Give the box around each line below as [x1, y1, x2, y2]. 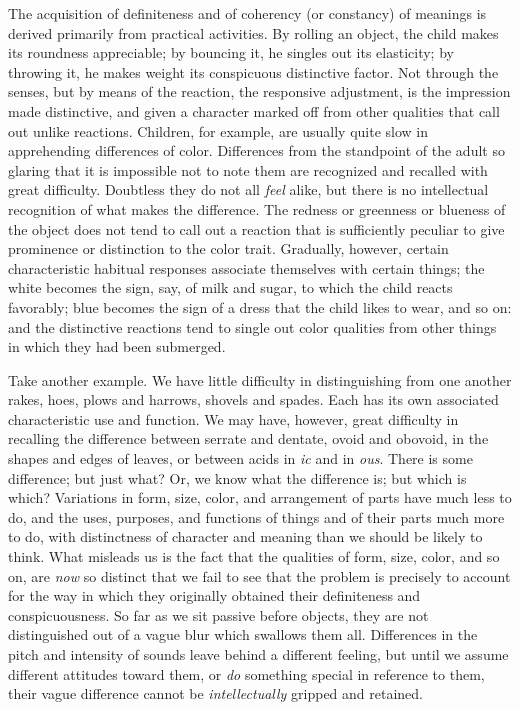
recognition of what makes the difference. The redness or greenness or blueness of [8, 198, 506, 219]
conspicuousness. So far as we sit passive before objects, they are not [8, 604, 429, 625]
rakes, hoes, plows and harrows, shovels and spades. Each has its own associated [8, 389, 499, 410]
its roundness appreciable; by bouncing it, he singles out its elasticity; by [8, 42, 454, 63]
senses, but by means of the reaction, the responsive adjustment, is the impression [8, 81, 511, 102]
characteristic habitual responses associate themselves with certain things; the [8, 257, 485, 278]
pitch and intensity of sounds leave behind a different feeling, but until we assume [8, 644, 509, 664]
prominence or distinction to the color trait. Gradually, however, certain [8, 238, 449, 259]
